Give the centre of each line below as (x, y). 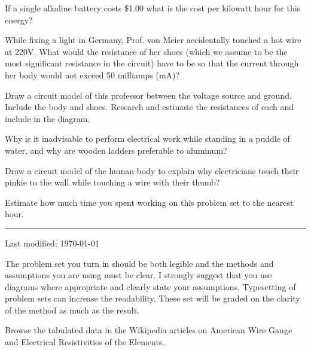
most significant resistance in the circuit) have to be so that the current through (152, 63)
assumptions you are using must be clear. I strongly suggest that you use (138, 275)
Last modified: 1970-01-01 (52, 243)
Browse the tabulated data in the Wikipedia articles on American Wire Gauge (149, 330)
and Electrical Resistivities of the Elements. (85, 342)
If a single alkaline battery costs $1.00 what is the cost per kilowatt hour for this (153, 8)
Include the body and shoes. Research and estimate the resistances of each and (149, 107)
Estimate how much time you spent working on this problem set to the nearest (149, 202)
